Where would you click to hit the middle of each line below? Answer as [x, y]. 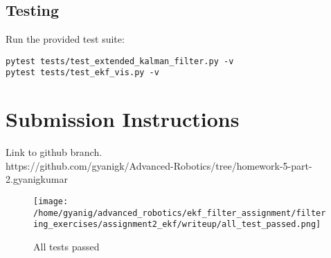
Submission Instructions [123, 119]
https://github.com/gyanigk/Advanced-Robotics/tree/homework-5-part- [159, 165]
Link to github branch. [54, 152]
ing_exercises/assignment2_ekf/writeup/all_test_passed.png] [177, 225]
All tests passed [66, 246]
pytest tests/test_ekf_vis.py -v [82, 73]
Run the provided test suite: [65, 39]
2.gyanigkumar [37, 179]
